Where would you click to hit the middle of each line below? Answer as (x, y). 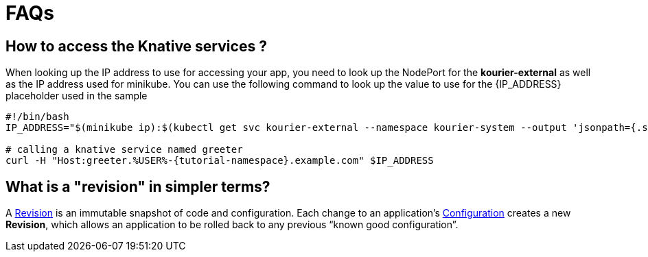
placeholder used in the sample (77, 96)
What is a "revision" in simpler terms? (138, 186)
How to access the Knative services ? (136, 46)
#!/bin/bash (37, 117)
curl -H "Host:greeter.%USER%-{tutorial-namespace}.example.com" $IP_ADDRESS (220, 161)
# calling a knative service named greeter (124, 150)
